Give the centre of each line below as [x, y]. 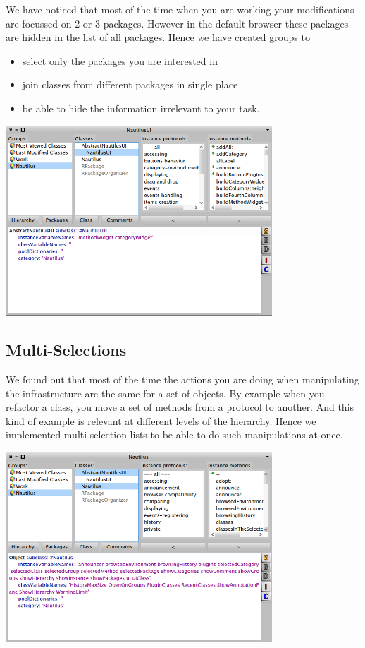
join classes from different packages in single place [130, 84]
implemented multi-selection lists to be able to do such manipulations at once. [174, 434]
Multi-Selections [66, 350]
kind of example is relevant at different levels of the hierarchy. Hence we [161, 420]
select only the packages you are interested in [120, 60]
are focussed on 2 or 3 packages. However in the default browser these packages [177, 23]
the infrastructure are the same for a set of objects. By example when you [165, 393]
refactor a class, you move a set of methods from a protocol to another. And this [180, 407]
